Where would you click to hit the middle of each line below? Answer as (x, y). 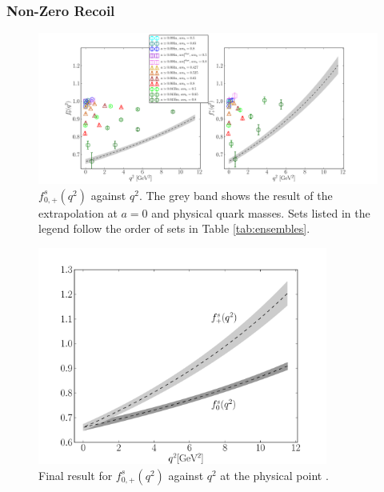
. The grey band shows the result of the (236, 195)
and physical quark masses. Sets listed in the (261, 212)
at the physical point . (274, 475)
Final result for (76, 475)
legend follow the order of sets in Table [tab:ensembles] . (174, 228)
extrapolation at (78, 212)
